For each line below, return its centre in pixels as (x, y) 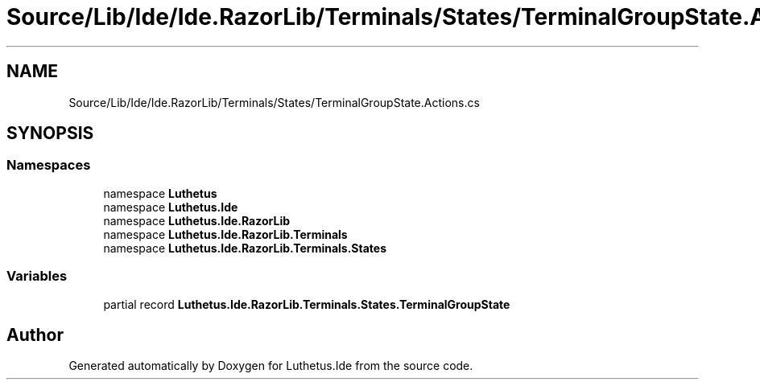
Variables (37, 276)
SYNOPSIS (50, 133)
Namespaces (49, 165)
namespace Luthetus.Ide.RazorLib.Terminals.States (245, 248)
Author (35, 335)
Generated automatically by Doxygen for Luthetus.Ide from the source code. (271, 366)
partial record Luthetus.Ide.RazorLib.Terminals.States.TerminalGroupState (307, 304)
